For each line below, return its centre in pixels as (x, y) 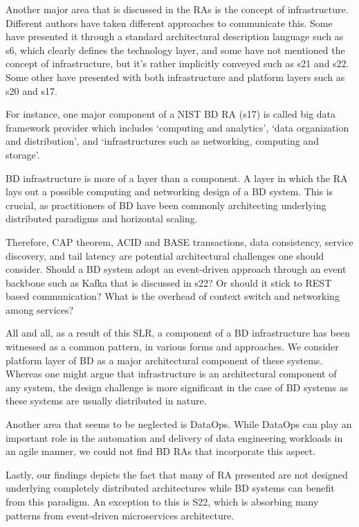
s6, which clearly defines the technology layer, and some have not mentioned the (175, 50)
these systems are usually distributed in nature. (106, 401)
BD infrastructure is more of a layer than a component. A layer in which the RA (177, 178)
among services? (40, 309)
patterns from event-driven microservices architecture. (120, 515)
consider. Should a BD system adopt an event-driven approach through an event (176, 269)
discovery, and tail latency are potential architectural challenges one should (165, 255)
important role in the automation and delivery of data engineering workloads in (174, 437)
